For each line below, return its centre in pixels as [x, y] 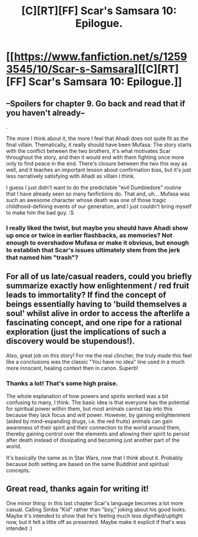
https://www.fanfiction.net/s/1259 [100, 57]
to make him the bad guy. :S [40, 213]
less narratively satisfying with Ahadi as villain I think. [71, 176]
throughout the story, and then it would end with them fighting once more [95, 157]
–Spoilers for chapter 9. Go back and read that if [96, 104]
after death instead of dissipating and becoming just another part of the [93, 440]
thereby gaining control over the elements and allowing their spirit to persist [98, 434]
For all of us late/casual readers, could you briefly [99, 277]
